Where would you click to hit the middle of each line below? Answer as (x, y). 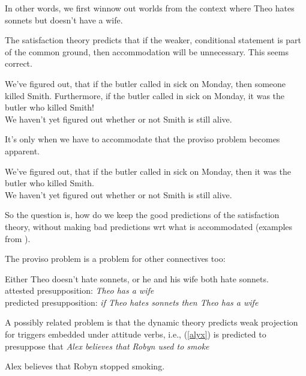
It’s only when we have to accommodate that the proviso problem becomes (142, 139)
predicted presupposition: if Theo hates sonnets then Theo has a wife (132, 302)
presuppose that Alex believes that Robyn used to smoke (107, 346)
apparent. (22, 150)
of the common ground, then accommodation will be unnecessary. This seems (147, 51)
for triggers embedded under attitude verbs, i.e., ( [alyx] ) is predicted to (136, 334)
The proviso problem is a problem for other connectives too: (115, 259)
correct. (19, 63)
